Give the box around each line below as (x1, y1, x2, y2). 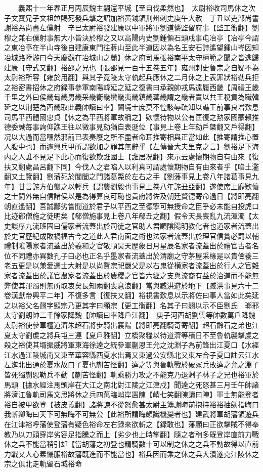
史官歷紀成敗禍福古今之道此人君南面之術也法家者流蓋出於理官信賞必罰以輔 (11, 230, 259, 241)
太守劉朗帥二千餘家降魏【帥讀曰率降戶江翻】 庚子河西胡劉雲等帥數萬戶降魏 (4, 310, 255, 320)
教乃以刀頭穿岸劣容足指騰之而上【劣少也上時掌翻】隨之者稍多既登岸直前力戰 (4, 428, 259, 439)
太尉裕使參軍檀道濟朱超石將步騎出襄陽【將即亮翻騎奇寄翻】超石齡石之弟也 (4, 320, 252, 330)
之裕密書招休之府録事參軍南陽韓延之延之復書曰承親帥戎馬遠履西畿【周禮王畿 (4, 81, 259, 92)
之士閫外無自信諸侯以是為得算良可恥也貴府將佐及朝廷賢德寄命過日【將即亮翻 (4, 191, 259, 201)
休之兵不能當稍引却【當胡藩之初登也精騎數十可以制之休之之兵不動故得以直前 (4, 439, 259, 449)
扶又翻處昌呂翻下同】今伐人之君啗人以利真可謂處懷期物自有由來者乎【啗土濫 (4, 161, 259, 171)
